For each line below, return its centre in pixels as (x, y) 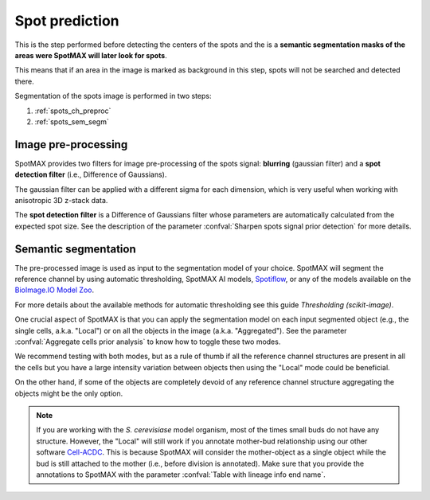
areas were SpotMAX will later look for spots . (91, 55)
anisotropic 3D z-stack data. (61, 200)
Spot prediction (67, 21)
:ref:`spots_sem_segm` (72, 121)
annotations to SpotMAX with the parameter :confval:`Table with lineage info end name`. (181, 475)
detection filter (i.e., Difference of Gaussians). (91, 174)
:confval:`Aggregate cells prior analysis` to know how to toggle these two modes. (148, 342)
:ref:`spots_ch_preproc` (73, 111)
